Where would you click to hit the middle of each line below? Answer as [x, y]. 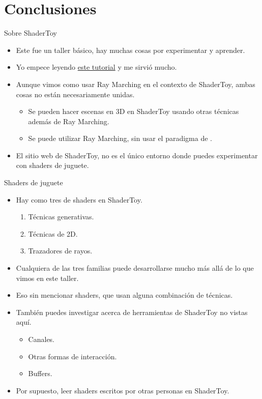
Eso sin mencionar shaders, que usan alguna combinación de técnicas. [124, 295]
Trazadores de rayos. [60, 251]
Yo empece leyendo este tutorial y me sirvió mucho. [96, 67]
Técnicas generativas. [61, 217]
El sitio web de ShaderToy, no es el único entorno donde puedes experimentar [137, 155]
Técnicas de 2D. [53, 233]
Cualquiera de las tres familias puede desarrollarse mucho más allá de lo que [135, 268]
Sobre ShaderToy [31, 33]
